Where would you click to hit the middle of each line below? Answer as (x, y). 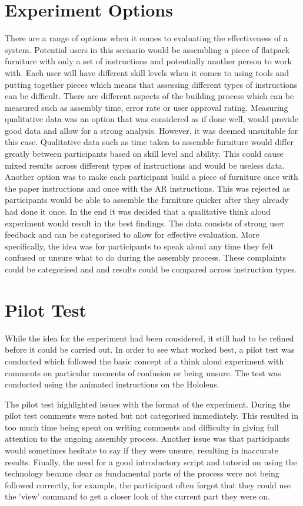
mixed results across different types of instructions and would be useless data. (145, 165)
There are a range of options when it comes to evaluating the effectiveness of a (146, 38)
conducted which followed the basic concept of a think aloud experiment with (144, 361)
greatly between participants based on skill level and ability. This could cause (144, 154)
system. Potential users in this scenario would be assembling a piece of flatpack (147, 49)
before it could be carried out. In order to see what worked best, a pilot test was (150, 349)
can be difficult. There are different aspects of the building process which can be (149, 96)
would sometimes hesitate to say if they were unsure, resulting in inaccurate (141, 450)
